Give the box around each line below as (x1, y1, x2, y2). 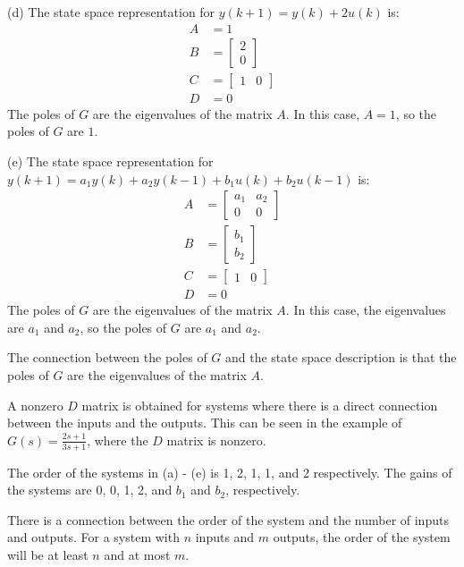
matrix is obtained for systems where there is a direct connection (81, 395, 438, 414)
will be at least (7, 545, 89, 563)
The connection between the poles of (7, 348, 207, 367)
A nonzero (7, 395, 63, 414)
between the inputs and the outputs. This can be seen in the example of (7, 413, 402, 432)
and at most (104, 545, 171, 563)
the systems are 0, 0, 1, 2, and (7, 480, 173, 499)
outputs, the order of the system (273, 528, 451, 546)
